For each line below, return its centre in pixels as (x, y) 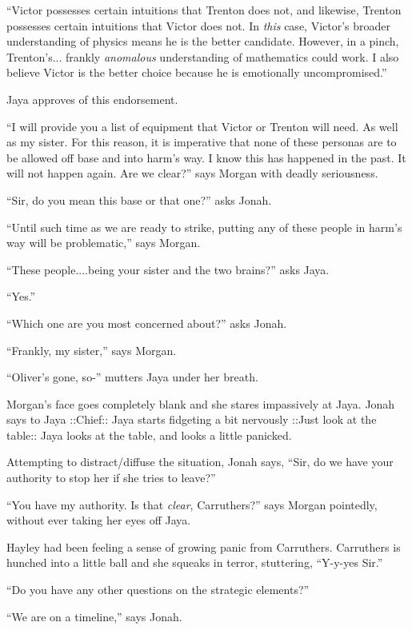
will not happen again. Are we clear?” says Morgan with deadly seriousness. (192, 173)
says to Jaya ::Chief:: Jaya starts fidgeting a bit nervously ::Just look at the (192, 419)
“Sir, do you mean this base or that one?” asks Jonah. (139, 199)
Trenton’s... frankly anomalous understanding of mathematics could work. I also (203, 56)
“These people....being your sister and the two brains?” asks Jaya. (168, 269)
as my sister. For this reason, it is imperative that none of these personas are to (202, 142)
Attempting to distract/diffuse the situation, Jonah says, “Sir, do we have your (200, 462)
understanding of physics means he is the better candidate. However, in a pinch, (203, 41)
